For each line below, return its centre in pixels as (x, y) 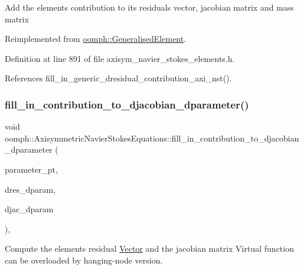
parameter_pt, (31, 169)
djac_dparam (29, 209)
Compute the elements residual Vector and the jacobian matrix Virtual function (149, 248)
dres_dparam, (30, 189)
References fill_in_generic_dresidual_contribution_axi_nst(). (118, 78)
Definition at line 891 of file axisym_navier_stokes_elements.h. (120, 58)
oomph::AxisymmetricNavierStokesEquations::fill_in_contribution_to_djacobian (152, 138)
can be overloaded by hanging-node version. (84, 260)
